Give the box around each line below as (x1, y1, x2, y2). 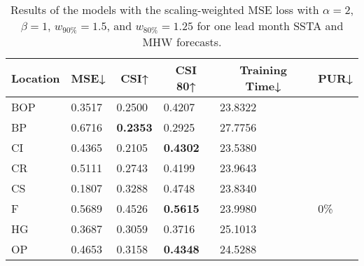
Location (11, 69, 60, 86)
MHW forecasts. (142, 34, 222, 50)
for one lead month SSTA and (197, 17, 344, 34)
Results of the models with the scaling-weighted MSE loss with (10, 1, 319, 17)
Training (239, 62, 287, 78)
